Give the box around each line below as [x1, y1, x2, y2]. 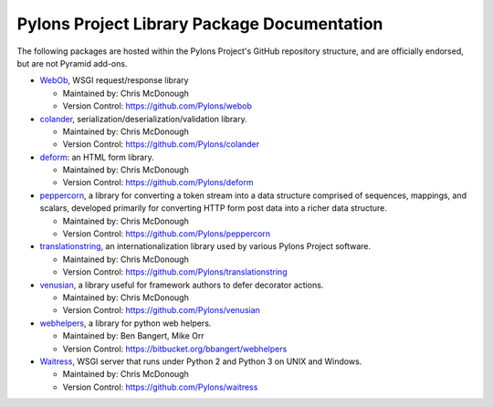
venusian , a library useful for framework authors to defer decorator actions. [39, 279, 324, 290]
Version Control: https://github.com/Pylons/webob [62, 100, 253, 111]
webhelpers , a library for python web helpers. [39, 318, 212, 329]
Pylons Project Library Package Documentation [16, 14, 383, 34]
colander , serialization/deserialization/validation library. [39, 113, 247, 124]
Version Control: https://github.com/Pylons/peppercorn [62, 228, 271, 239]
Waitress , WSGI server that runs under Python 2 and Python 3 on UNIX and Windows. [39, 356, 362, 367]
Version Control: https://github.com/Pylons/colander [62, 139, 260, 150]
